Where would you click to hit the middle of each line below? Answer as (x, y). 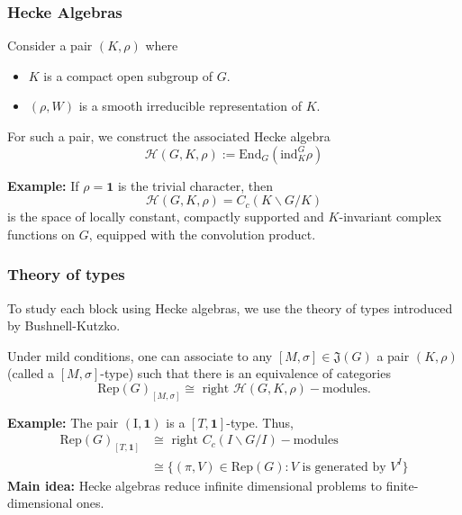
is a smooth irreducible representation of (190, 106)
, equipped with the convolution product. (202, 234)
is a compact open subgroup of (128, 75)
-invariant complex (390, 217)
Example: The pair (63, 422)
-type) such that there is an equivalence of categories (245, 373)
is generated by (344, 467)
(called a (31, 373)
